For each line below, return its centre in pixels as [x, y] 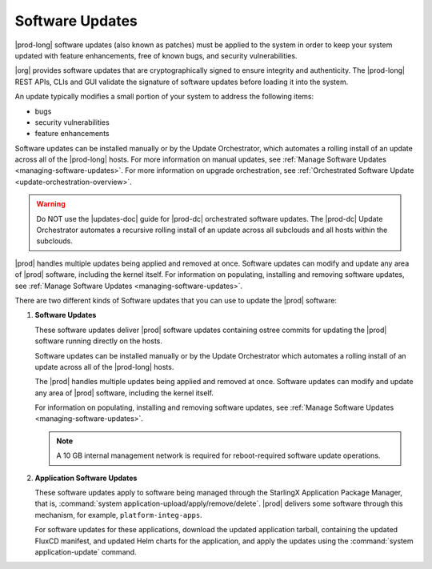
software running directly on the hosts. [99, 341]
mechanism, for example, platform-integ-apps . [119, 515]
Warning [51, 204]
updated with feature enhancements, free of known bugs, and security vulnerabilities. [156, 55]
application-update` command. [86, 552]
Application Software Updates [86, 478]
